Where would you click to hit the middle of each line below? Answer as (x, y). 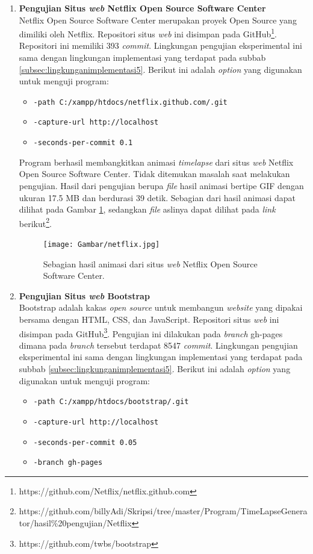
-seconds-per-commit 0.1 (83, 143)
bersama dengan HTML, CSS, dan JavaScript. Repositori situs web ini (149, 319)
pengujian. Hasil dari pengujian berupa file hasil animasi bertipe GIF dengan (161, 185)
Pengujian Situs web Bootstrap (84, 295)
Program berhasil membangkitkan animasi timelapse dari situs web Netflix (156, 162)
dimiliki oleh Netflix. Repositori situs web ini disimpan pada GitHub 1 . (148, 33)
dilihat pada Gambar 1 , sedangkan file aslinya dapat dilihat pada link (147, 209)
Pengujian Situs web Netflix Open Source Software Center (142, 8)
